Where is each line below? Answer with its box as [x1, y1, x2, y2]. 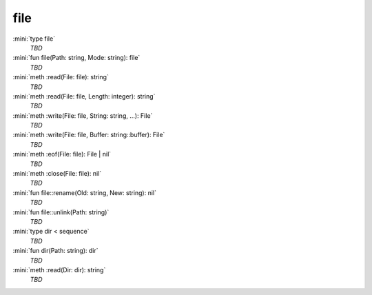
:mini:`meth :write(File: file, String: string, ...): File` [12, 111, 153, 120]
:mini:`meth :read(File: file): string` [12, 73, 110, 81]
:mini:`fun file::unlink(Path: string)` [12, 207, 110, 216]
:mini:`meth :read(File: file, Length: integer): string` [12, 92, 156, 100]
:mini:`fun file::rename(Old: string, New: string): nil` [12, 188, 157, 196]
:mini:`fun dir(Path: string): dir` [12, 247, 99, 255]
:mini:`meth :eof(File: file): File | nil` [12, 150, 112, 159]
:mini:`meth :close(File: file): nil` [12, 170, 102, 178]
